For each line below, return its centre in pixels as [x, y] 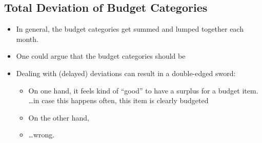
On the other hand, [59, 117]
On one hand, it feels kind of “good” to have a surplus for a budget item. [143, 90]
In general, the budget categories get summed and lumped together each [130, 29]
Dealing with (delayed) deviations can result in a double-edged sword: [126, 73]
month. [27, 39]
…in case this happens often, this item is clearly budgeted [118, 100]
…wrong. [42, 135]
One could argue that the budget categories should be [101, 56]
